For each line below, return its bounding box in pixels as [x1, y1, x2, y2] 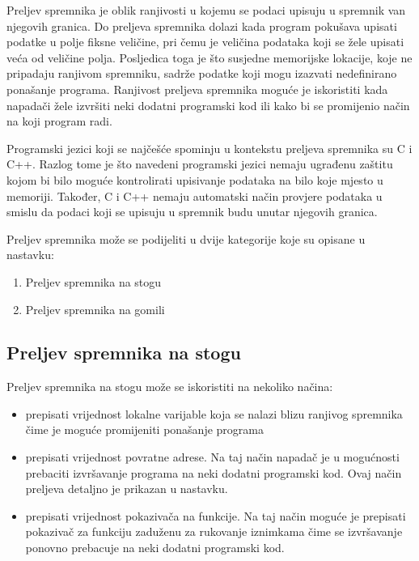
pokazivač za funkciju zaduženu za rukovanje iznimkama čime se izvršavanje [25, 523, 403, 540]
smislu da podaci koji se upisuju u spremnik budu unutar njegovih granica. [6, 203, 378, 220]
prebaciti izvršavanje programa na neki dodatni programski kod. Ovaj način [25, 464, 402, 481]
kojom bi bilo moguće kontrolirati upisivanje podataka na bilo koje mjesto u [6, 171, 383, 188]
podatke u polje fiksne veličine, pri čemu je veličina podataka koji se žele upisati [6, 33, 404, 50]
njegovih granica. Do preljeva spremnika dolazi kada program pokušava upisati [6, 17, 397, 34]
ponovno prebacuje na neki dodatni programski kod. [25, 539, 285, 556]
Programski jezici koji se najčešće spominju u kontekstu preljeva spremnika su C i [6, 139, 413, 156]
